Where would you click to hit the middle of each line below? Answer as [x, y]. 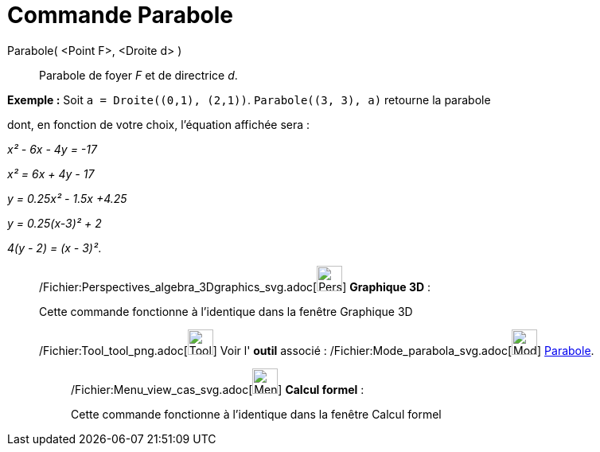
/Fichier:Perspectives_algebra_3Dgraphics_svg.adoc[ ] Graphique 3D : [235, 286]
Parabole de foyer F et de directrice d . [138, 75]
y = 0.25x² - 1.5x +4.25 [67, 198]
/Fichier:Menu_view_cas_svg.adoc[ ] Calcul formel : [218, 389]
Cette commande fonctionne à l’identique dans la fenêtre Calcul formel [256, 414]
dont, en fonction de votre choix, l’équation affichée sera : [159, 124]
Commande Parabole [121, 15]
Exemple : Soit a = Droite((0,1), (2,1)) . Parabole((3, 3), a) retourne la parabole [249, 99]
